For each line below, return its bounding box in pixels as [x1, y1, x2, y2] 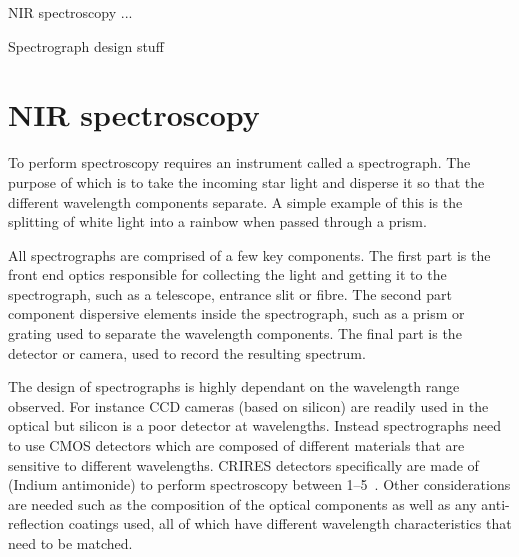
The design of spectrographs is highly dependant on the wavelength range [8, 376, 460, 397]
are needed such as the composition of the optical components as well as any [8, 493, 477, 514]
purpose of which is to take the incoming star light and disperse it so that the [8, 171, 485, 192]
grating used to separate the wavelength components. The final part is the [8, 323, 462, 344]
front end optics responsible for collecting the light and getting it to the [8, 264, 447, 285]
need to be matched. [8, 533, 133, 553]
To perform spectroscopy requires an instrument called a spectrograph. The [8, 152, 471, 173]
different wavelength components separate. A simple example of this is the [8, 191, 463, 212]
